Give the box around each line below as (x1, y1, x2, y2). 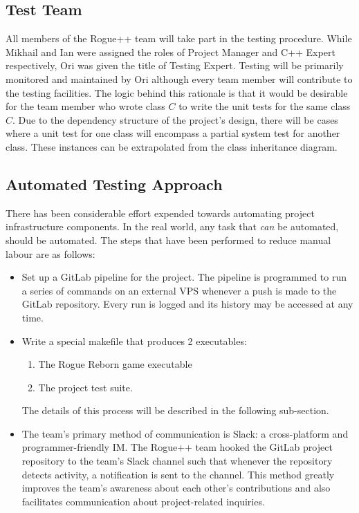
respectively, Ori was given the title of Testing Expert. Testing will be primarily (6, 58, 344, 73)
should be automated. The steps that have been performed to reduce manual (6, 232, 331, 247)
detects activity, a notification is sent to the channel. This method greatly (21, 467, 335, 481)
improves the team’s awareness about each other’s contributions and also (21, 481, 331, 495)
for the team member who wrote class (6, 99, 165, 113)
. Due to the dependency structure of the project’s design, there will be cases (12, 112, 338, 127)
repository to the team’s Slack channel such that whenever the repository (21, 454, 333, 468)
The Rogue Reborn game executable (38, 357, 192, 371)
